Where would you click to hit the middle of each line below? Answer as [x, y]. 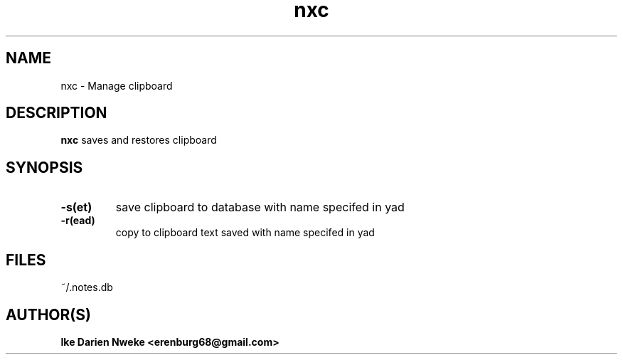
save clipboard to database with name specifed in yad [260, 207]
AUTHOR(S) [48, 314]
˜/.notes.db [87, 287]
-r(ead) [78, 221]
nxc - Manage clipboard [117, 85]
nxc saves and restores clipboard [139, 140]
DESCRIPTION [57, 113]
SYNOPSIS [44, 167]
